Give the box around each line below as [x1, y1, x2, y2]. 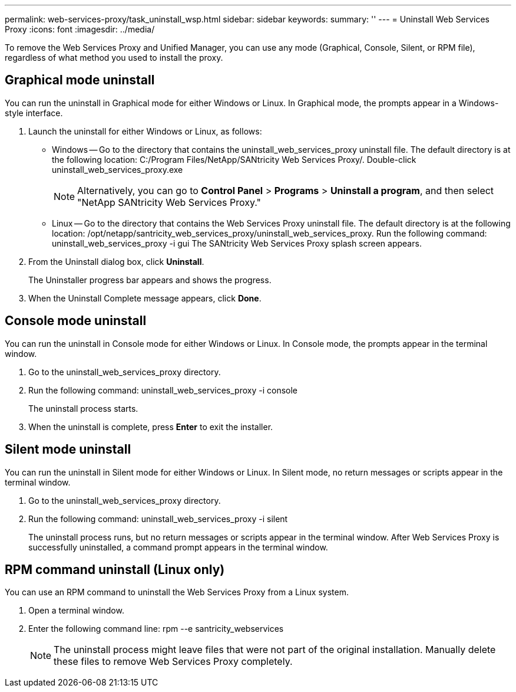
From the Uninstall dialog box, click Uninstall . [28, 256, 204, 267]
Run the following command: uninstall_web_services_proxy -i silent [28, 513, 288, 524]
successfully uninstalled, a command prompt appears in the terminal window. [28, 542, 328, 552]
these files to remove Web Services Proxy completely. [54, 655, 293, 668]
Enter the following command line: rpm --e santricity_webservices [28, 624, 284, 634]
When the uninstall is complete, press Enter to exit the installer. [28, 421, 273, 432]
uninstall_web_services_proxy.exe [52, 164, 183, 175]
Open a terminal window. [28, 605, 124, 616]
